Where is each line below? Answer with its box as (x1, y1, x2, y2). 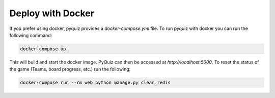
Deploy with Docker (9, 8, 94, 19)
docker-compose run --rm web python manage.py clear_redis (20, 80, 171, 86)
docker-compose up (20, 46, 66, 52)
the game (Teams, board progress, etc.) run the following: (9, 66, 131, 72)
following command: (9, 32, 52, 38)
